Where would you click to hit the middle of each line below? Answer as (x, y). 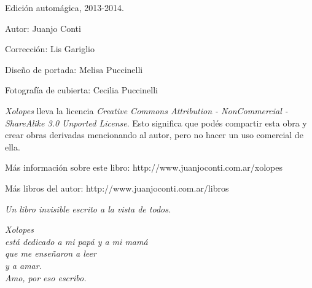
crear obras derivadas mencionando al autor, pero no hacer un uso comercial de (154, 135)
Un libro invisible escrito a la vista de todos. (88, 208)
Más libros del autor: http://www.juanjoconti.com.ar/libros (117, 188)
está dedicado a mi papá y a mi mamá (76, 241)
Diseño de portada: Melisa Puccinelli (74, 69)
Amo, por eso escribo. (46, 277)
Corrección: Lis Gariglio (50, 49)
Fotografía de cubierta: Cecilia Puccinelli (81, 90)
